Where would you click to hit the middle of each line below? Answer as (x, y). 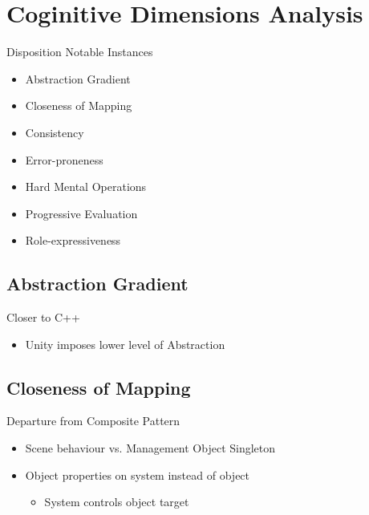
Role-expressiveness (73, 240)
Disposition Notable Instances (80, 52)
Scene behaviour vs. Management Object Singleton (150, 448)
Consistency (55, 132)
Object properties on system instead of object (138, 474)
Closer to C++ (43, 317)
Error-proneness (64, 159)
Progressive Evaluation (81, 213)
